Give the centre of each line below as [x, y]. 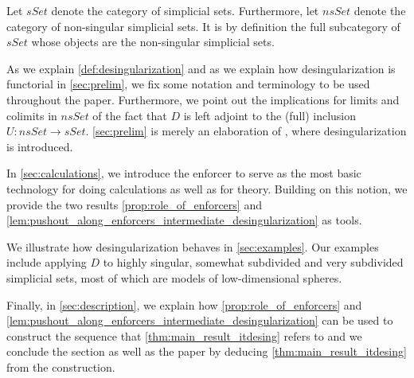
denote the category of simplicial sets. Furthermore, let [185, 10]
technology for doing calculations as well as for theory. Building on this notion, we [207, 188]
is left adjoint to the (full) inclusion [270, 115]
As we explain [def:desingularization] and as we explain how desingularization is [201, 68]
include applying [47, 262]
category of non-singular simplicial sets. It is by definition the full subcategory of [203, 26]
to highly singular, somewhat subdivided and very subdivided [253, 262]
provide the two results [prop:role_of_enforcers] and [134, 204]
